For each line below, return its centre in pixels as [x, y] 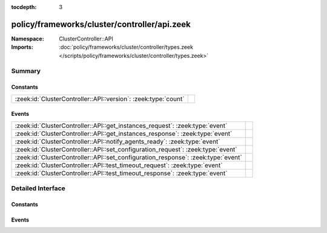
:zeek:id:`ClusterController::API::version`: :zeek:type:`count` [100, 98]
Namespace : [28, 39]
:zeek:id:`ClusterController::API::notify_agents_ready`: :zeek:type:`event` [117, 141]
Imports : [22, 47]
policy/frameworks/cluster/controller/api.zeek [101, 24]
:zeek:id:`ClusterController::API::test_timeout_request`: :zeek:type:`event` [119, 165]
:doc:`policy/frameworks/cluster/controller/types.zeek [126, 47]
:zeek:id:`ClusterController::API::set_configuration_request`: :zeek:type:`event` [126, 149]
